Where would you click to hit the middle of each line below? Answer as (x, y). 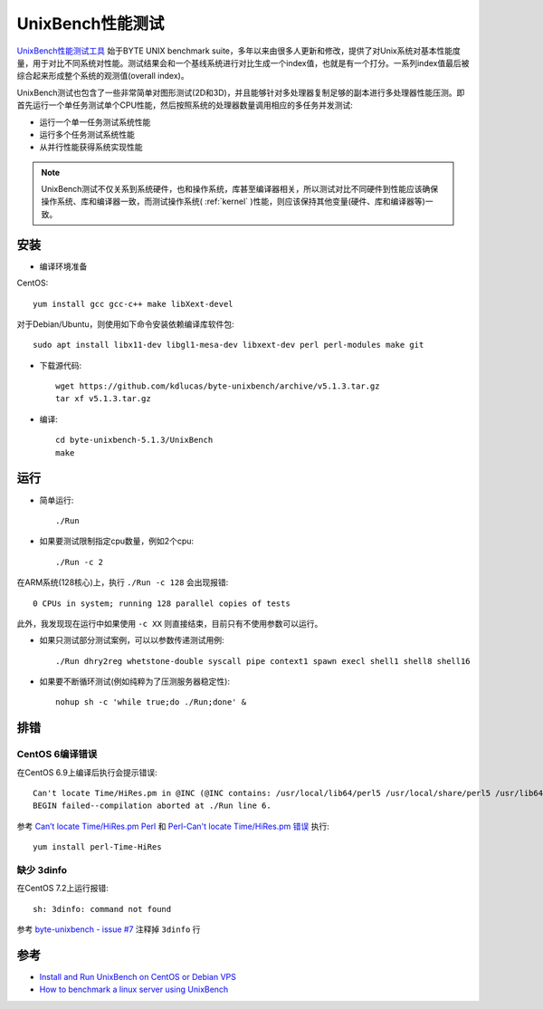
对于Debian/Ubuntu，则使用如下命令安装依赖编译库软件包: (125, 324)
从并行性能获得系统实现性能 (91, 147)
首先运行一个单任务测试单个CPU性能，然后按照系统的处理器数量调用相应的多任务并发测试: (185, 105)
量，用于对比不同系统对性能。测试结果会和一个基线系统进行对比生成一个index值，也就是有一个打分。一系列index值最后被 (243, 62)
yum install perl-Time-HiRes (97, 847)
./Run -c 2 (80, 562)
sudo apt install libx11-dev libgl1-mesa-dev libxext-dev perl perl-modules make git (229, 345)
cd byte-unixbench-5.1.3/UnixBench (134, 440)
